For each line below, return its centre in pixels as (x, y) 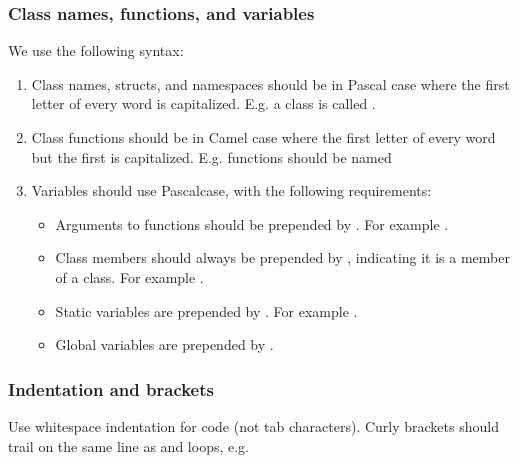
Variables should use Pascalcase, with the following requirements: (231, 190)
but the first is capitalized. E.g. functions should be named (211, 156)
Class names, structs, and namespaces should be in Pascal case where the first (270, 83)
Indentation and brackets (111, 388)
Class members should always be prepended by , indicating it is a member (282, 257)
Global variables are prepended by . (164, 344)
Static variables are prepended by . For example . (206, 310)
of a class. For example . (129, 276)
